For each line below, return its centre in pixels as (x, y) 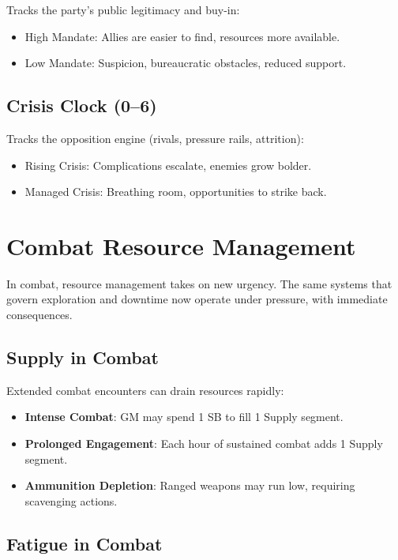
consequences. (39, 315)
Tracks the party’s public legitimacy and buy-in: (123, 9)
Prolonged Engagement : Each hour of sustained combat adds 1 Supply (204, 443)
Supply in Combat (83, 357)
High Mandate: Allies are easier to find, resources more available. (182, 36)
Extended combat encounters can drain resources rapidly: (145, 390)
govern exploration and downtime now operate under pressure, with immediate (197, 299)
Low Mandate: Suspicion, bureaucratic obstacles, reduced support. (186, 63)
